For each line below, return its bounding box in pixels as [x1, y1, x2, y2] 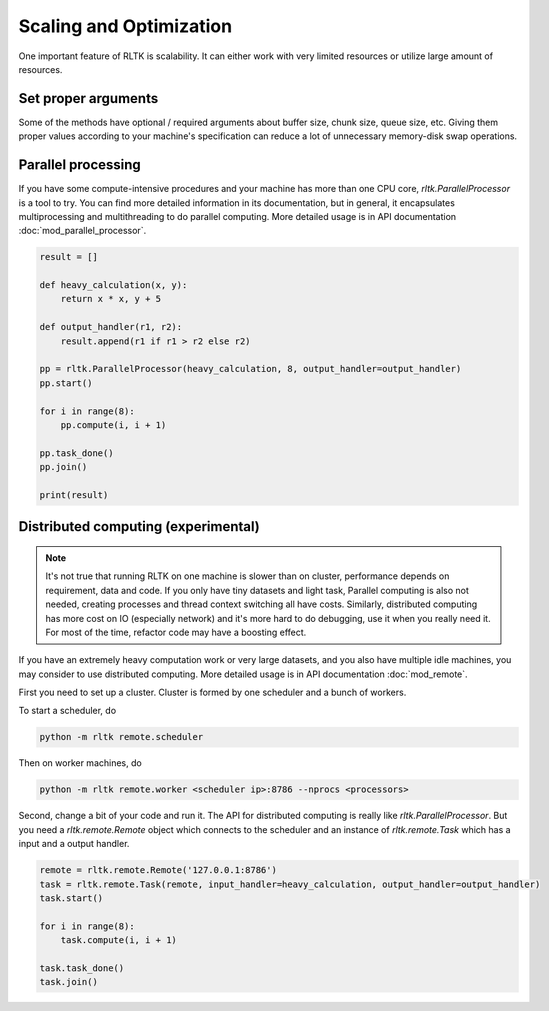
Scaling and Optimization [18, 15, 233, 37]
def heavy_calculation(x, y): [39, 280, 188, 291]
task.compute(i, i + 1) [60, 935, 177, 946]
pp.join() [39, 461, 88, 473]
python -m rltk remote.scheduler [39, 731, 204, 743]
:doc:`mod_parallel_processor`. [18, 225, 147, 237]
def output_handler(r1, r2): [39, 321, 183, 333]
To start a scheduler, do [18, 705, 117, 717]
